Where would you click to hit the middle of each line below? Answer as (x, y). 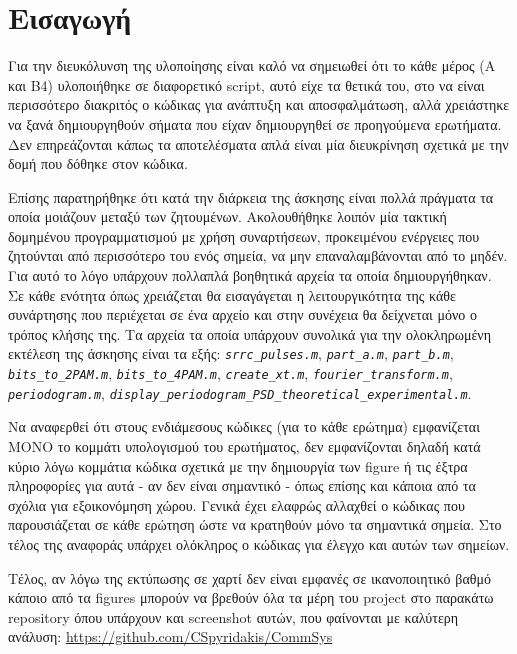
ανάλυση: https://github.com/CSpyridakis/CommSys (170, 636)
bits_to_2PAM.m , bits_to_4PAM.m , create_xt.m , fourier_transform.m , (230, 373)
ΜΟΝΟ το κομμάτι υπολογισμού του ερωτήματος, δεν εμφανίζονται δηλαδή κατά (244, 446)
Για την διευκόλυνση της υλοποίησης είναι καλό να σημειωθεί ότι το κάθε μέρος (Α (252, 65)
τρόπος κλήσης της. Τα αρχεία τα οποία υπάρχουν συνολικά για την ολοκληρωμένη (250, 333)
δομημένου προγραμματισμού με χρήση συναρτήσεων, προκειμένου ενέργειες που (244, 235)
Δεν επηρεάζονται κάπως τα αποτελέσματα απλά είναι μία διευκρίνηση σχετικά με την (258, 143)
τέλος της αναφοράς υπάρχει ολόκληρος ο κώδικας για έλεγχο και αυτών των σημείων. (259, 543)
